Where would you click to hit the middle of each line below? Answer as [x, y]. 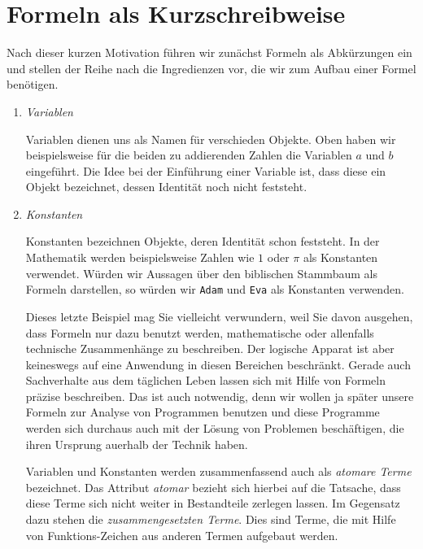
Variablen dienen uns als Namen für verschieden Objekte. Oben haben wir [211, 139]
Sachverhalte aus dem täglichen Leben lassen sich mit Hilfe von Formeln [205, 380]
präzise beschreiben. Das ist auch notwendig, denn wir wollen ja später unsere [220, 396]
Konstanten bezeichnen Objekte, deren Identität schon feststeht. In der [203, 241]
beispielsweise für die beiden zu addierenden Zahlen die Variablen [189, 155]
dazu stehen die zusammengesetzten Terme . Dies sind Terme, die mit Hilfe [211, 519]
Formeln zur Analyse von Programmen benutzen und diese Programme [203, 412]
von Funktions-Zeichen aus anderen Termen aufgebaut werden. [182, 535]
